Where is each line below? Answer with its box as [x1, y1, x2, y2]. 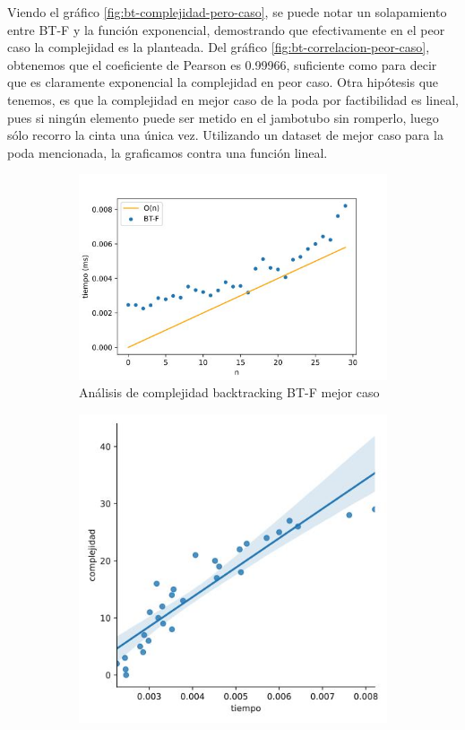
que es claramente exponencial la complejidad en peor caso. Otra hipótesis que [7, 73, 439, 91]
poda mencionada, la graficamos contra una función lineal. [7, 143, 328, 161]
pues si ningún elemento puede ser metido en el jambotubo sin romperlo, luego [7, 108, 439, 126]
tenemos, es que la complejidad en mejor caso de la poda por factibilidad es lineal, [7, 90, 459, 109]
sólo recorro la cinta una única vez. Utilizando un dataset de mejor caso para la [7, 126, 443, 144]
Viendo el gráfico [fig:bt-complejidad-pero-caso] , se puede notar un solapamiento [7, 3, 447, 21]
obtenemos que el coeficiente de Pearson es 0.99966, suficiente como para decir [7, 55, 437, 74]
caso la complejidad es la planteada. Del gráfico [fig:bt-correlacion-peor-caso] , [7, 38, 430, 56]
